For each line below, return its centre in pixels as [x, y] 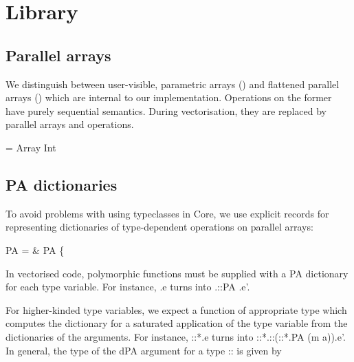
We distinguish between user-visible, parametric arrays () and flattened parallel [173, 84]
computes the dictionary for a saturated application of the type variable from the [177, 323]
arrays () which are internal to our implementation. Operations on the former [169, 97]
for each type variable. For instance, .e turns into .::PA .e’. [128, 287]
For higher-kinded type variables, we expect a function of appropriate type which [176, 309]
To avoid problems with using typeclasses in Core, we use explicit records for [167, 213]
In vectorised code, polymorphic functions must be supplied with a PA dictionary [177, 273]
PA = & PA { [35, 249]
